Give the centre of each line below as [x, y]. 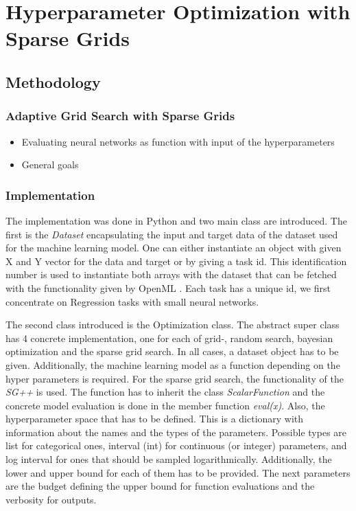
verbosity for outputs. [51, 499]
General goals [50, 164]
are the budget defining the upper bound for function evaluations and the [160, 486]
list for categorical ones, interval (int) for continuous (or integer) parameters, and [176, 445]
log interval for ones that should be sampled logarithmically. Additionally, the [169, 459]
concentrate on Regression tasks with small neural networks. [132, 301]
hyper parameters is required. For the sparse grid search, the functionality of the [175, 378]
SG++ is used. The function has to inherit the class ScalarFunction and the [165, 392]
